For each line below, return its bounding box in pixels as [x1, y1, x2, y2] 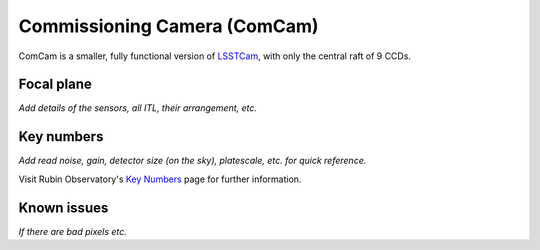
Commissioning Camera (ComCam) [18, 15, 319, 37]
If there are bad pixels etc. [18, 225, 127, 237]
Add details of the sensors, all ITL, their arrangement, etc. [18, 102, 258, 114]
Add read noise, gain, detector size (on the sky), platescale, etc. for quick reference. [18, 155, 367, 167]
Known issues [18, 199, 109, 216]
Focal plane [18, 76, 92, 93]
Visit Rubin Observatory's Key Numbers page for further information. [18, 173, 302, 185]
